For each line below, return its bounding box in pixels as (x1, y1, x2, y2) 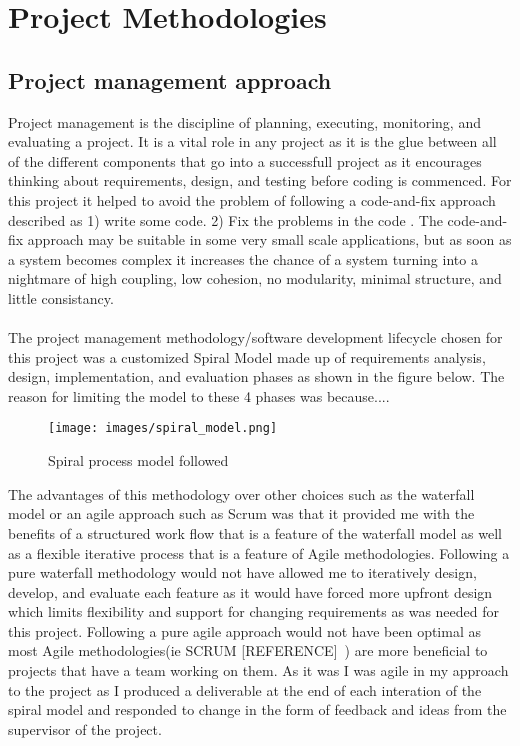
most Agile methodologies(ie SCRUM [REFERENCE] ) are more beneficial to (8, 640, 488, 661)
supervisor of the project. (8, 718, 162, 739)
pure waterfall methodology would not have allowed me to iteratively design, (8, 562, 477, 583)
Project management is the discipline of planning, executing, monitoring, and (8, 111, 481, 132)
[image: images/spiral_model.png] (48, 421, 278, 436)
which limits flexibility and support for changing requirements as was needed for (8, 601, 499, 622)
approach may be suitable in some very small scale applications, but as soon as (27, 229, 512, 250)
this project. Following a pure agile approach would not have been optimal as (8, 620, 481, 641)
